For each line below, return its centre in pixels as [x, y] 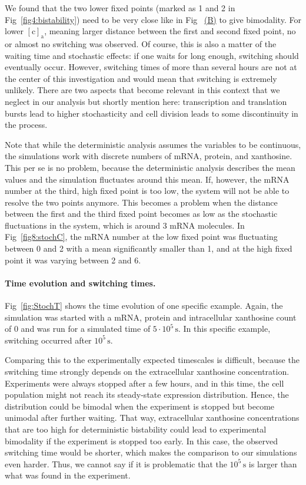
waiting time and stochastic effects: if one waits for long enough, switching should [152, 55]
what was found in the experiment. [68, 475]
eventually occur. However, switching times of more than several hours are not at [151, 67]
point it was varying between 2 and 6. [73, 260]
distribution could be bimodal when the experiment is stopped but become [140, 406]
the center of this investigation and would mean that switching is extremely [141, 78]
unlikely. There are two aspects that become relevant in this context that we [142, 90]
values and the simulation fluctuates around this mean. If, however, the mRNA [147, 179]
